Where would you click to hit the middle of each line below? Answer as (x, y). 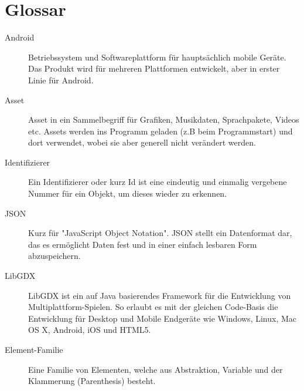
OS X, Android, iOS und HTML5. (90, 330)
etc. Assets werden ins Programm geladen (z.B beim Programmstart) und (160, 131)
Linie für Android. (61, 80)
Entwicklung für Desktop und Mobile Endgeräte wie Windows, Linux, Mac (163, 318)
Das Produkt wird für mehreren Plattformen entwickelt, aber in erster (154, 68)
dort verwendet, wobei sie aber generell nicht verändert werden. (142, 142)
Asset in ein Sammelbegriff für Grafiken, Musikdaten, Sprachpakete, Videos (164, 119)
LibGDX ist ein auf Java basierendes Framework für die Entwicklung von (160, 295)
